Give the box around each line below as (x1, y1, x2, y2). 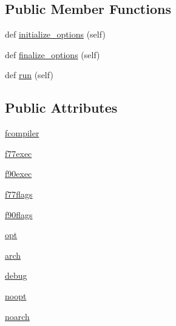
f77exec (5, 147, 32, 159)
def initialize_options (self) (5, 28, 106, 41)
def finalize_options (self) (5, 48, 100, 61)
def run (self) (5, 68, 53, 81)
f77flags (5, 187, 33, 200)
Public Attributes (5, 98, 118, 117)
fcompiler (5, 127, 39, 139)
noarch (5, 310, 30, 322)
